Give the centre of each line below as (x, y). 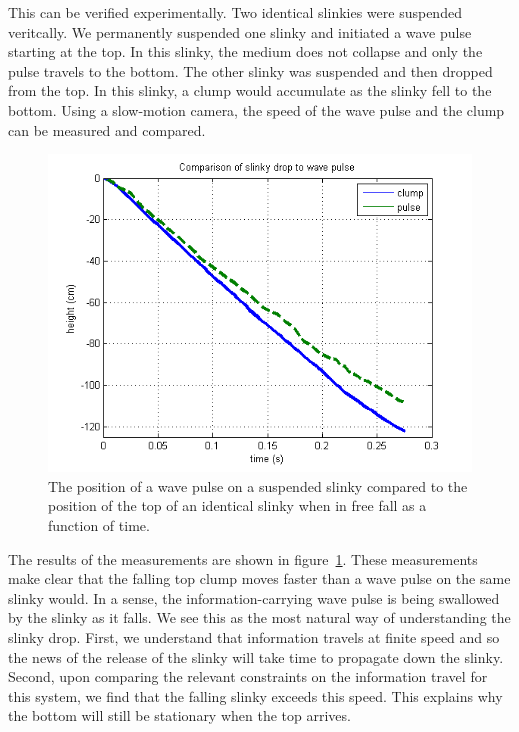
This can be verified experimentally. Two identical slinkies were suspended (235, 12)
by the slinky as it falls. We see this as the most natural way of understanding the (259, 617)
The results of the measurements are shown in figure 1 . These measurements (243, 558)
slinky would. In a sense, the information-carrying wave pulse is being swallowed (254, 597)
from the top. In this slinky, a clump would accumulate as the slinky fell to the (250, 90)
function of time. (99, 524)
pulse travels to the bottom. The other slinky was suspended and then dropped (250, 70)
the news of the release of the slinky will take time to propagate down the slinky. (256, 656)
